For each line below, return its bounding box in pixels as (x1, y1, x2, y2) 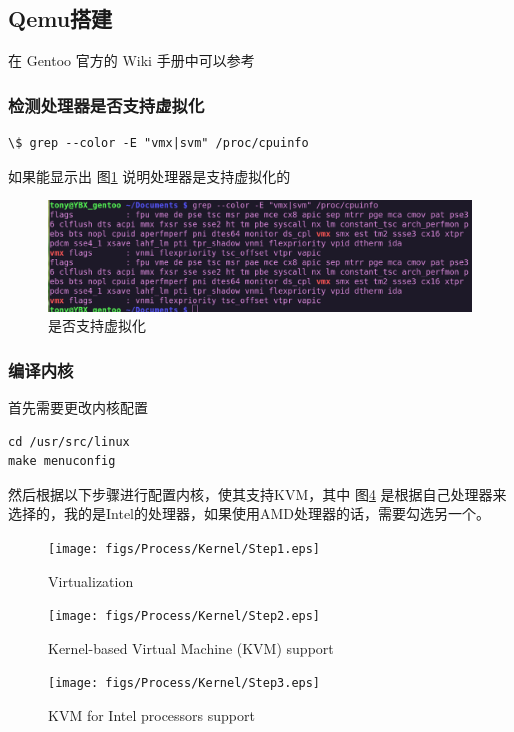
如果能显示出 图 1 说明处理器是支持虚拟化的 (8, 165, 291, 186)
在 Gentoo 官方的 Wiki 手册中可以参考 (8, 50, 255, 71)
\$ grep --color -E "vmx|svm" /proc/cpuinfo (8, 136, 309, 151)
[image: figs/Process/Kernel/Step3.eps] (48, 676, 321, 691)
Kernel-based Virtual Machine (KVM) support (48, 637, 334, 658)
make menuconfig (8, 454, 116, 469)
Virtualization (48, 570, 134, 591)
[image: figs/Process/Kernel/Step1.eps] (48, 541, 321, 556)
